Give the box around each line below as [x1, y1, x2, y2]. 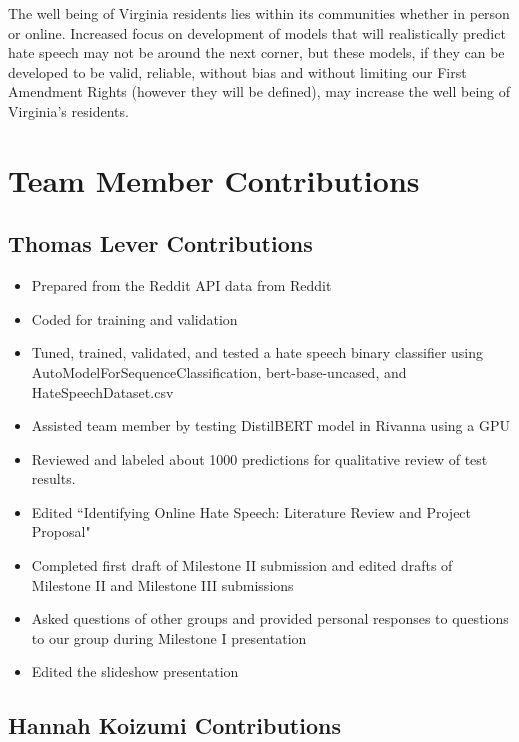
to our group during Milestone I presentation [31, 627, 307, 648]
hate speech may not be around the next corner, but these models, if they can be [8, 42, 505, 63]
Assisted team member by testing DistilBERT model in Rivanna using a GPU [31, 415, 510, 436]
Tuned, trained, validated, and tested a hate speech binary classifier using [31, 342, 484, 363]
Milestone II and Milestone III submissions [31, 574, 294, 595]
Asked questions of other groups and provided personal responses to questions [31, 608, 509, 629]
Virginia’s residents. [8, 100, 129, 121]
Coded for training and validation [31, 308, 238, 329]
